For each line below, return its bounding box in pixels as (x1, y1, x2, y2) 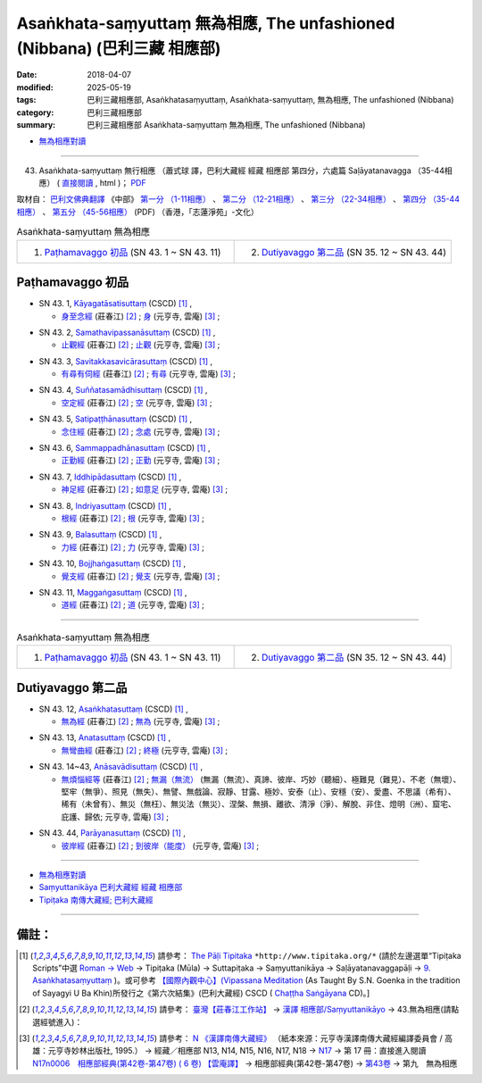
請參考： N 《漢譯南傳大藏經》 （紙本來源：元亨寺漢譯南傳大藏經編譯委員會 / (159, 1032, 443, 1044)
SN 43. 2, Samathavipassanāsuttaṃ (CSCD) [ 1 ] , (38, 327, 216, 337)
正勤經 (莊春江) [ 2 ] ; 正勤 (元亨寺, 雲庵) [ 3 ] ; (61, 455, 220, 466)
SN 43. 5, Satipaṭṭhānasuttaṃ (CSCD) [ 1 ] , (38, 413, 193, 424)
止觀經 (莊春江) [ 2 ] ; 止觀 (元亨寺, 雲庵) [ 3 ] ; (61, 339, 220, 350)
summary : (16, 119, 56, 129)
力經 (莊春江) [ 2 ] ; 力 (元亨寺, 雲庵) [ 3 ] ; (61, 541, 205, 553)
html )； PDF (99, 178, 146, 188)
